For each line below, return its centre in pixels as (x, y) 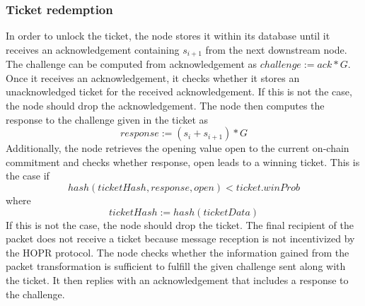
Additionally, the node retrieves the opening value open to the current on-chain (178, 148)
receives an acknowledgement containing (93, 49)
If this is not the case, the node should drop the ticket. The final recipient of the (180, 224)
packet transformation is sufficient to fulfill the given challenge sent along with (176, 266)
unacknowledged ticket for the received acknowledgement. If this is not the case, (179, 92)
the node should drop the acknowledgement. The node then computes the (165, 106)
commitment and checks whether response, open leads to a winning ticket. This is (183, 161)
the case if (28, 176)
